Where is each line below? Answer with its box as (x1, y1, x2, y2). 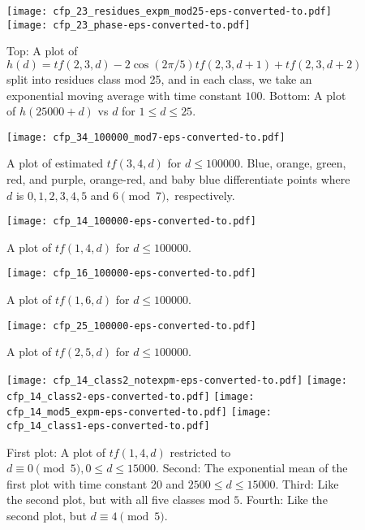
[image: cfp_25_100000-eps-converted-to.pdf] (6, 319, 256, 332)
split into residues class (6, 70, 121, 87)
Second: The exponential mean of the (162, 459, 348, 476)
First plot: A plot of (6, 443, 106, 460)
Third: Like (281, 475, 339, 492)
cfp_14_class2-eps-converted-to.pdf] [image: (6, 390, 255, 402)
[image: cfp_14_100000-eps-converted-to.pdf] (6, 215, 256, 228)
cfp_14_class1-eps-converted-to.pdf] (6, 419, 210, 432)
